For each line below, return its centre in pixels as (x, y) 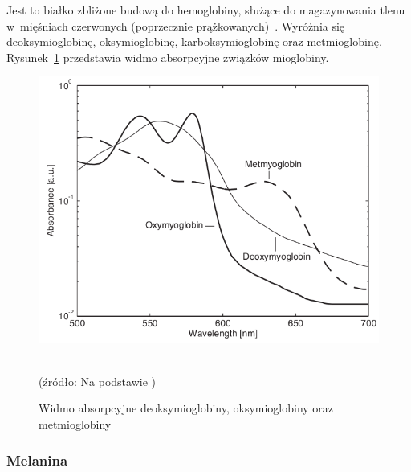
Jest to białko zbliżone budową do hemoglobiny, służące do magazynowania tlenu (206, 10)
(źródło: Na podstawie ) (97, 381)
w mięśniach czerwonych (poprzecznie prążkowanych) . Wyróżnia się (176, 25)
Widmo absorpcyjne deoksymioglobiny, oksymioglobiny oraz (186, 408)
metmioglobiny (75, 424)
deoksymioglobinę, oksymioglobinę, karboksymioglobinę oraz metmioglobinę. (194, 41)
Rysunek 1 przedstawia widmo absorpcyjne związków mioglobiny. (168, 57)
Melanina (37, 460)
